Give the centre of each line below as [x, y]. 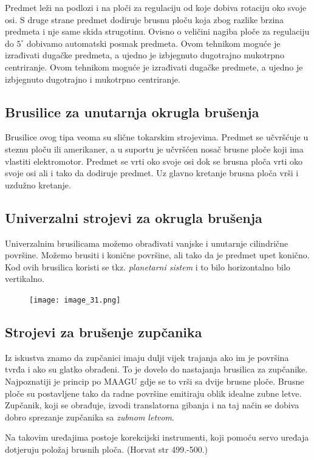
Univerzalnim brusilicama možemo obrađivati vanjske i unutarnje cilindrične [147, 243]
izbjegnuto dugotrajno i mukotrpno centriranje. [93, 79]
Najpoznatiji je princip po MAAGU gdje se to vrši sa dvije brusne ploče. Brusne [155, 381]
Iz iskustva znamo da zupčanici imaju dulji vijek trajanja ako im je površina [147, 357]
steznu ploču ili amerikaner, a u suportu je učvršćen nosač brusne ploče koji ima [154, 149]
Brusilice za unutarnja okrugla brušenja [132, 112]
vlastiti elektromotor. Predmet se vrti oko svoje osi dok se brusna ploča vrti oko [154, 161]
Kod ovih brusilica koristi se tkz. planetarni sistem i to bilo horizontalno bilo [148, 266]
